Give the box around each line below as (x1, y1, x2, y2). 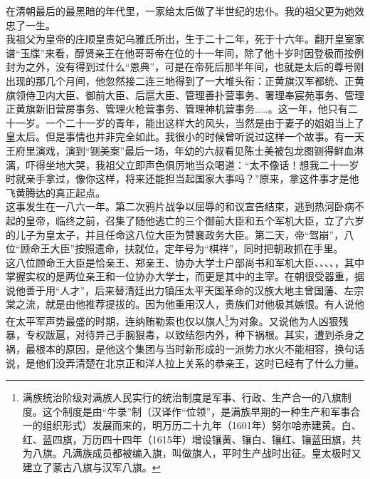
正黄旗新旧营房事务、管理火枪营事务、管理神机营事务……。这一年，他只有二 (6, 101, 358, 116)
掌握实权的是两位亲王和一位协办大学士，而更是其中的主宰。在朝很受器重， (6, 269, 354, 284)
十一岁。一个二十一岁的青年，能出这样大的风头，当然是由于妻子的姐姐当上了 (6, 115, 364, 130)
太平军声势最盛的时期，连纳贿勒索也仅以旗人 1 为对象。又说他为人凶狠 (15, 311, 339, 328)
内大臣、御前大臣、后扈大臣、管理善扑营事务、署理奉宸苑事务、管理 (45, 87, 364, 102)
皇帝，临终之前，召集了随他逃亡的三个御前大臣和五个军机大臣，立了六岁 (25, 212, 364, 227)
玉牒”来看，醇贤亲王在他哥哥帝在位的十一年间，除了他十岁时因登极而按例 (20, 45, 364, 60)
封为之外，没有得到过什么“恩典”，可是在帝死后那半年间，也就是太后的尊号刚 (6, 59, 364, 74)
